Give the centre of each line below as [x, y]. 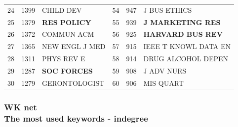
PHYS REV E [64, 59]
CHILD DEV [62, 10]
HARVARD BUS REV [183, 34]
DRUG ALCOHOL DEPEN [186, 59]
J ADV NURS [165, 70]
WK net [20, 107]
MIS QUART [163, 83]
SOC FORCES [67, 70]
